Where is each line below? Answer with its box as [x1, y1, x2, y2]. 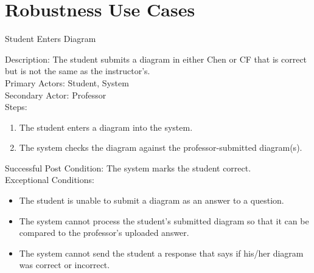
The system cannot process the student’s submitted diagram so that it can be [19, 214, 309, 227]
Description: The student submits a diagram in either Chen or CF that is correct [5, 52, 307, 65]
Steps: [5, 100, 27, 113]
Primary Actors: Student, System [5, 76, 129, 89]
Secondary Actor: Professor [5, 88, 106, 101]
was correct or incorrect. [19, 258, 110, 271]
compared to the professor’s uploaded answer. [19, 226, 189, 239]
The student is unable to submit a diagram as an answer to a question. [19, 194, 284, 207]
